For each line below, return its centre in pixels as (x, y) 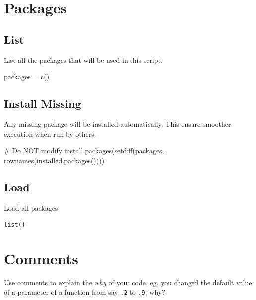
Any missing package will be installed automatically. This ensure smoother (118, 124)
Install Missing (43, 103)
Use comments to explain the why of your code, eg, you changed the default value (128, 282)
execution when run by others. (50, 134)
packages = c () (27, 77)
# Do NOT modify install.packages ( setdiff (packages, (84, 150)
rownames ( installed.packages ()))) (54, 160)
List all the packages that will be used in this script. (83, 60)
